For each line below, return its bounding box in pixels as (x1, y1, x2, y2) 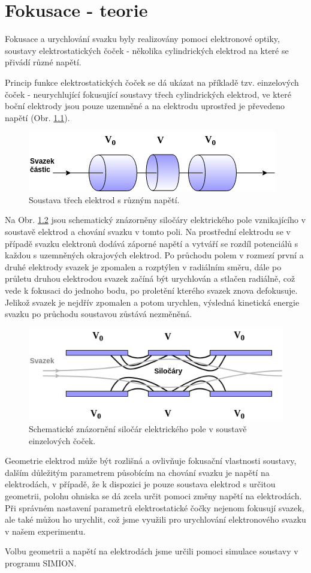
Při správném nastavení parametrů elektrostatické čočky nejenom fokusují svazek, (5, 501, 304, 514)
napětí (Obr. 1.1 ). (5, 111, 70, 123)
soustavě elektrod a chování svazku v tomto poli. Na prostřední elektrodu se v (5, 225, 291, 238)
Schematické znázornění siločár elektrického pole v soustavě (29, 423, 247, 435)
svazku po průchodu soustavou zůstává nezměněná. (5, 307, 192, 320)
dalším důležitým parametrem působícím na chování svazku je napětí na (5, 466, 270, 478)
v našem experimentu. (5, 524, 86, 537)
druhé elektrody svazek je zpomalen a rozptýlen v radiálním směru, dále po (5, 260, 282, 273)
